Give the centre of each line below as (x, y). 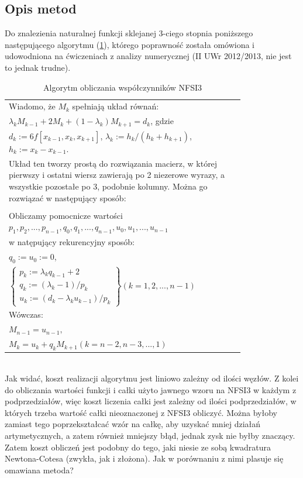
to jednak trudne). (38, 67)
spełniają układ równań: (116, 106)
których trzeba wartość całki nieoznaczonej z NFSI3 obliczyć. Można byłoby (141, 412)
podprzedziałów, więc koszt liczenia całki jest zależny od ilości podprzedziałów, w (151, 401)
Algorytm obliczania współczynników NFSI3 (123, 87)
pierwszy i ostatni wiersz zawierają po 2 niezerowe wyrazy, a (117, 175)
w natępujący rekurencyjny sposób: (72, 242)
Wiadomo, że (32, 106)
